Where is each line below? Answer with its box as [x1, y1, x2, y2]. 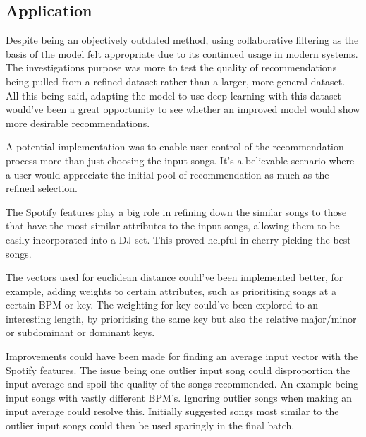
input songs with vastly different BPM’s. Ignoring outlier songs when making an [6, 390, 352, 405]
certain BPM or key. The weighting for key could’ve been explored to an [6, 297, 319, 312]
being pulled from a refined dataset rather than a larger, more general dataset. [6, 73, 346, 88]
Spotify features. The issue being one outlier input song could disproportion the [6, 362, 350, 377]
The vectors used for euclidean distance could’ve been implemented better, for [6, 270, 343, 285]
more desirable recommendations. [6, 115, 150, 130]
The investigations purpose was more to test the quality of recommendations [6, 60, 337, 75]
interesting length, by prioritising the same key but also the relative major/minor [6, 311, 357, 325]
